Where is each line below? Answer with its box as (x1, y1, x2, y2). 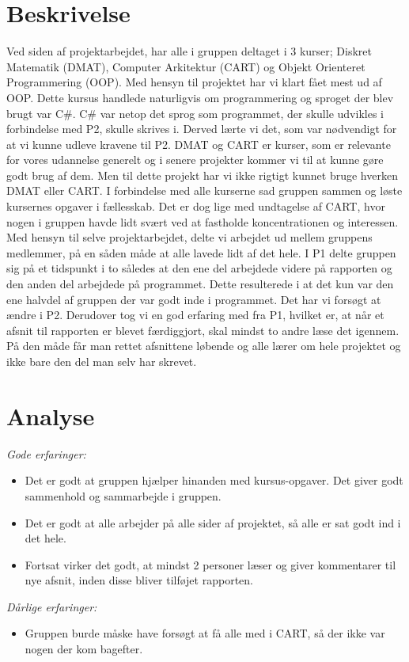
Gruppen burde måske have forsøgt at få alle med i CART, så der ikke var (25, 625, 385, 641)
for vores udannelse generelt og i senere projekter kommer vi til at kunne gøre (6, 151, 384, 168)
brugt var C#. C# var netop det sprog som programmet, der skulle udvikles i (6, 105, 384, 121)
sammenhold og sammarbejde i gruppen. (25, 487, 222, 504)
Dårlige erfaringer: (6, 598, 97, 614)
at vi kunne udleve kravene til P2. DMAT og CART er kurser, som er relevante (6, 135, 391, 152)
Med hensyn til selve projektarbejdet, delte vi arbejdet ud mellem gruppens (6, 229, 373, 245)
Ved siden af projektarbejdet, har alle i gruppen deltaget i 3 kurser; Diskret (6, 43, 372, 59)
